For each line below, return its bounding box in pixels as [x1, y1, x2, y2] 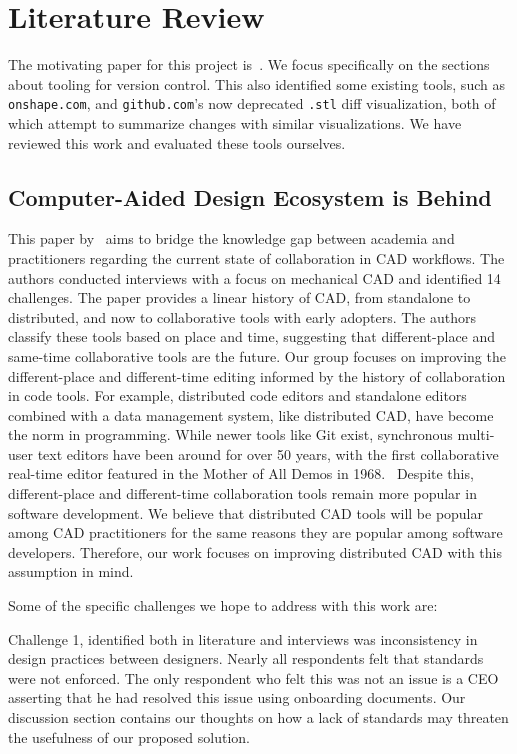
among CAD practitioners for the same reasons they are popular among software [8, 522, 503, 543]
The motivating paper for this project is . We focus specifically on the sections [8, 54, 490, 75]
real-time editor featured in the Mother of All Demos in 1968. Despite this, [8, 463, 474, 484]
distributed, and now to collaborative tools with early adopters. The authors [8, 306, 476, 327]
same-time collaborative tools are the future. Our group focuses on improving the [8, 345, 506, 366]
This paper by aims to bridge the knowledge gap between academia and [8, 228, 455, 249]
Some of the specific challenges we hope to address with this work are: [8, 595, 438, 616]
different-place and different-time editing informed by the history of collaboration [8, 365, 506, 386]
